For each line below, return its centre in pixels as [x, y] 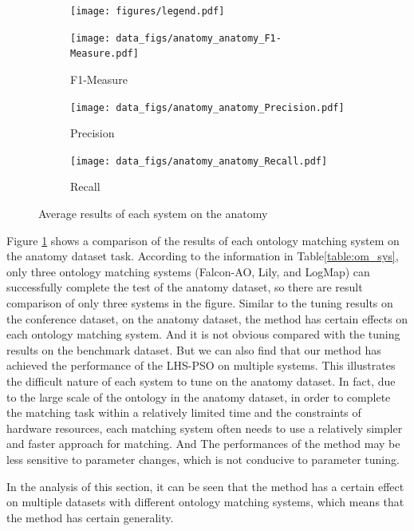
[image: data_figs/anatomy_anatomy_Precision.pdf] [207, 107]
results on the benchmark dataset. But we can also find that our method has [194, 349]
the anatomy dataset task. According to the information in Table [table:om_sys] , [203, 256]
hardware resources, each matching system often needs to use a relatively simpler [205, 428]
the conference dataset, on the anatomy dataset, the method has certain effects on [207, 318]
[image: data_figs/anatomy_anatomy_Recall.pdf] [199, 161]
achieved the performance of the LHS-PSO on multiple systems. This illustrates [201, 365]
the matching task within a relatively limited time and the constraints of [184, 412]
